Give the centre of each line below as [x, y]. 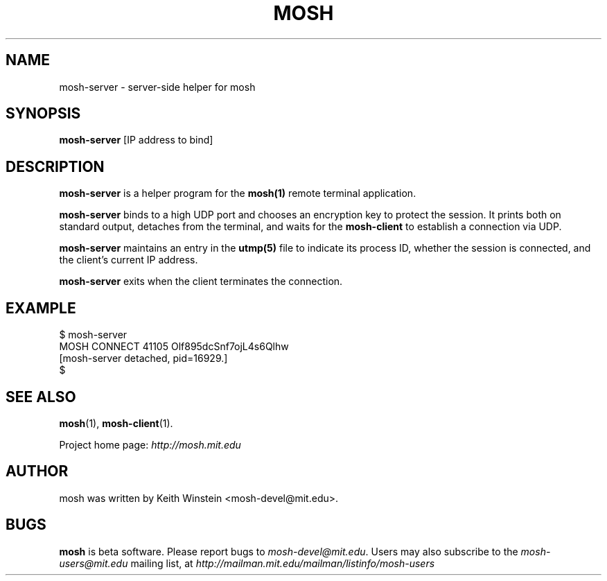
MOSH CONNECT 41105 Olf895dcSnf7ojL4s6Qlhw [174, 347]
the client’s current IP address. [129, 260]
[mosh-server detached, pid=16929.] [143, 358]
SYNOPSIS [43, 114]
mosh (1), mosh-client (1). [116, 423]
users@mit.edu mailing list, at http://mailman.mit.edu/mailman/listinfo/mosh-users [247, 563]
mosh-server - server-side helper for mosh [157, 87]
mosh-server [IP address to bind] [136, 140]
